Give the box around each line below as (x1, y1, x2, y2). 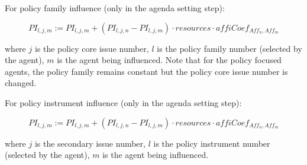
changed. (5, 77, 37, 89)
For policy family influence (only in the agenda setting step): (5, 2, 225, 14)
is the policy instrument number (153, 137, 270, 149)
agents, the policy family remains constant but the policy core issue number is (5, 65, 288, 77)
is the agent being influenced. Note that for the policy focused (57, 54, 282, 66)
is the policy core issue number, (34, 42, 149, 54)
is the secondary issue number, (34, 137, 146, 149)
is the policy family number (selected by (157, 42, 302, 54)
